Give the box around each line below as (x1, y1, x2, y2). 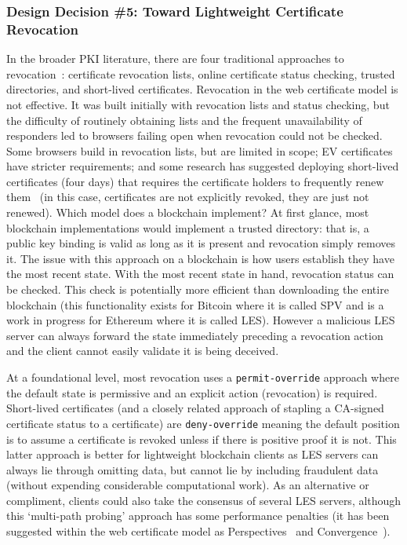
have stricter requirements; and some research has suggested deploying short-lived (6, 158, 399, 174)
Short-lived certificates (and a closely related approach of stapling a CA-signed (6, 400, 384, 416)
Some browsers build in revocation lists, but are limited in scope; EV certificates (6, 142, 393, 159)
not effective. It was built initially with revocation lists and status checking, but (6, 96, 390, 112)
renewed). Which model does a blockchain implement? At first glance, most (6, 204, 369, 221)
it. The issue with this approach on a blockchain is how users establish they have (6, 250, 394, 266)
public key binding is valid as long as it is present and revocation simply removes (6, 235, 396, 251)
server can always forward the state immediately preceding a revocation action (6, 327, 383, 343)
